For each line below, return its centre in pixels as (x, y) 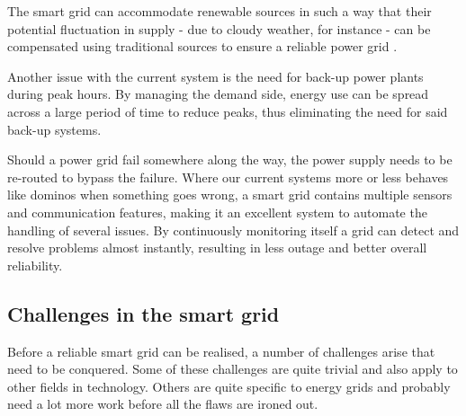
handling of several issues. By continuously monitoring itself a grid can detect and (233, 230)
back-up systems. (54, 129)
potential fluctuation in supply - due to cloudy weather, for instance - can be (219, 28)
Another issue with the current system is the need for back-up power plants (215, 76)
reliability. (35, 265)
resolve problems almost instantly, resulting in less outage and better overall (217, 248)
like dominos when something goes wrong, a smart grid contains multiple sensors (230, 195)
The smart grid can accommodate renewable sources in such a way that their (220, 11)
